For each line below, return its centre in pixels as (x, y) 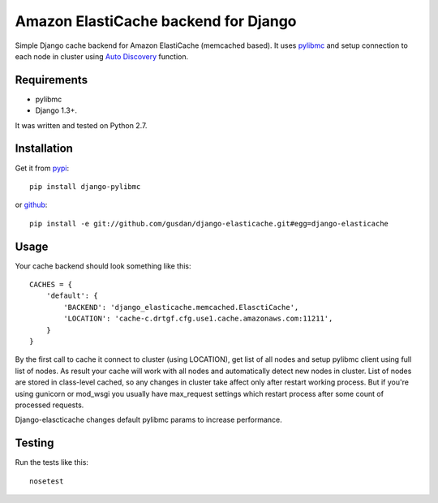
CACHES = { (51, 284)
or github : (31, 205)
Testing (34, 443)
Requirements (52, 80)
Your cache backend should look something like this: (103, 266)
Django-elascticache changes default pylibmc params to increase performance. (149, 420)
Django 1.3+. (56, 110)
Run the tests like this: (52, 462)
